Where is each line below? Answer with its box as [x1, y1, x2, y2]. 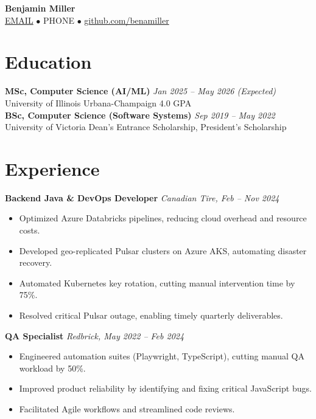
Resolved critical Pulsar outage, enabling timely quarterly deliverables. [19, 308, 283, 321]
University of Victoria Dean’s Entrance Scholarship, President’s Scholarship [5, 120, 287, 133]
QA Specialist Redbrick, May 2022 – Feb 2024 [5, 329, 184, 342]
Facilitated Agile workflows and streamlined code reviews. [19, 402, 235, 415]
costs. [19, 224, 40, 236]
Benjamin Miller [5, 2, 75, 14]
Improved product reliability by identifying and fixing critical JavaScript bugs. [19, 382, 312, 395]
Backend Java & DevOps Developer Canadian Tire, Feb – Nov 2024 [5, 191, 279, 204]
